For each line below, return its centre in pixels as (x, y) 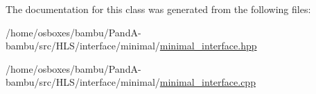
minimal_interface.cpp (208, 82)
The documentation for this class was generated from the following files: (158, 9)
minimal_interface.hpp (208, 46)
